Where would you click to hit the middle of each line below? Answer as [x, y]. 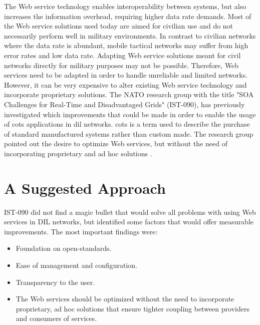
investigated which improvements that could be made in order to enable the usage [130, 114]
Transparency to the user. [55, 282]
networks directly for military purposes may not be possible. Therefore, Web [121, 65]
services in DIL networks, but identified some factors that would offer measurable [129, 222]
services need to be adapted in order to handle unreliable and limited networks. [126, 75]
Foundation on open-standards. [64, 248]
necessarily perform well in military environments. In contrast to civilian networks [130, 35]
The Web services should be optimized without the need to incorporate [125, 299]
